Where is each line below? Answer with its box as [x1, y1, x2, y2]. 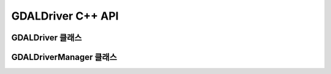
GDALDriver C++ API [11, 9, 119, 23]
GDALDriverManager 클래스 [11, 52, 117, 62]
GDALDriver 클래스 [11, 32, 82, 43]
